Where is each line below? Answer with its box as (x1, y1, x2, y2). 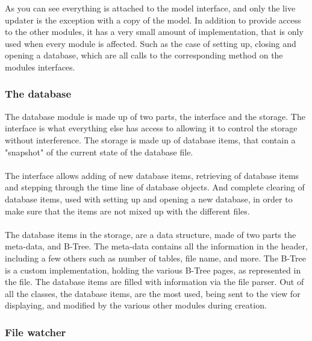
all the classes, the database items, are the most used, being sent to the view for (5, 287, 301, 299)
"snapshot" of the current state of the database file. (5, 145, 193, 158)
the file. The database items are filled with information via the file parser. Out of (5, 275, 304, 288)
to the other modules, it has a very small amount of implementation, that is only (5, 25, 304, 38)
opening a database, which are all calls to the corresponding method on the (5, 49, 283, 61)
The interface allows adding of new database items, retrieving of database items (5, 169, 299, 181)
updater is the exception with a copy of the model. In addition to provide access (5, 13, 301, 26)
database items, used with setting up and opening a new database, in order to (5, 192, 293, 205)
